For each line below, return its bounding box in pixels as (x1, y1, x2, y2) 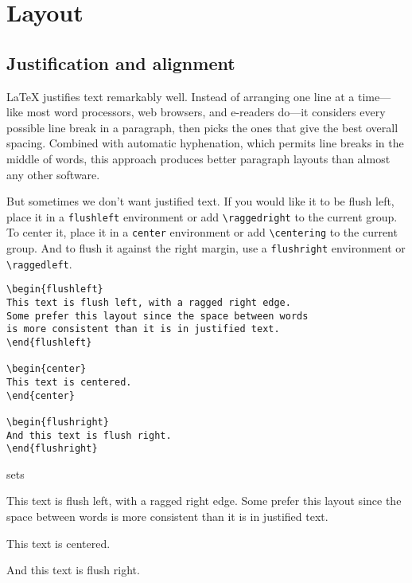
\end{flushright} (6, 443, 98, 455)
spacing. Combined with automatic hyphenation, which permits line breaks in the (6, 135, 404, 151)
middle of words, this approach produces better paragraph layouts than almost (6, 150, 391, 166)
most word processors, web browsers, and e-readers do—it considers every (26, 104, 386, 120)
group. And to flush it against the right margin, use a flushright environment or (6, 240, 406, 256)
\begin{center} (6, 363, 87, 375)
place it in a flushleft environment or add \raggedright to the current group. (6, 208, 398, 225)
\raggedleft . (6, 255, 72, 272)
